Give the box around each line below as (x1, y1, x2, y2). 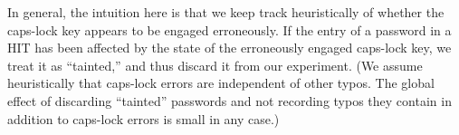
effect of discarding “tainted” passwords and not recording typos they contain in (7, 91, 452, 110)
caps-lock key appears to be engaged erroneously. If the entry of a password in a (7, 20, 452, 39)
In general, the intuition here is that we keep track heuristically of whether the (7, 3, 445, 21)
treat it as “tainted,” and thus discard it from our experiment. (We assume (7, 55, 423, 74)
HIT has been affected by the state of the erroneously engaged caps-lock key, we (7, 38, 452, 57)
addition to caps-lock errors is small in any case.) (7, 109, 280, 128)
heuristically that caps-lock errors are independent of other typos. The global (7, 73, 435, 92)
